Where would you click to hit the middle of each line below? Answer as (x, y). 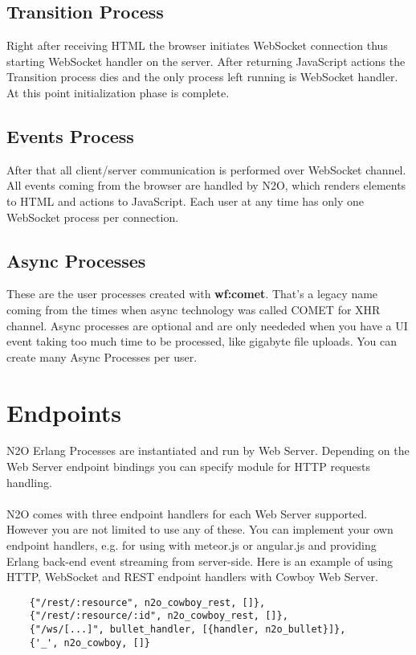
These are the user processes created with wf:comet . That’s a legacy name (192, 294)
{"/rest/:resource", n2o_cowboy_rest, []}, (147, 602)
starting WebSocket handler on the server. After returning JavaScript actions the (206, 61)
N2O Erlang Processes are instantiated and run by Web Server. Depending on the (208, 450)
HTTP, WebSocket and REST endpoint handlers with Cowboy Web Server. (192, 577)
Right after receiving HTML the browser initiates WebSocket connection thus (197, 45)
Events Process (70, 135)
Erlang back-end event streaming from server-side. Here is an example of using (200, 561)
